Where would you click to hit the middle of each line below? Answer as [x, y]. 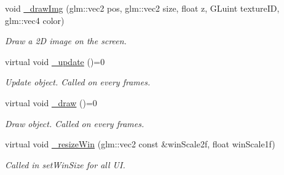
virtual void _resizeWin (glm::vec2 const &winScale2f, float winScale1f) [140, 144]
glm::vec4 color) [35, 20]
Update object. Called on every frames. [78, 82]
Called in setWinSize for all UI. [65, 164]
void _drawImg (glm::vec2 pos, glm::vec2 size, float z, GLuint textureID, [142, 8]
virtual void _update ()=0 [55, 61]
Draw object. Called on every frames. [75, 123]
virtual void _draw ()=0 [51, 102]
